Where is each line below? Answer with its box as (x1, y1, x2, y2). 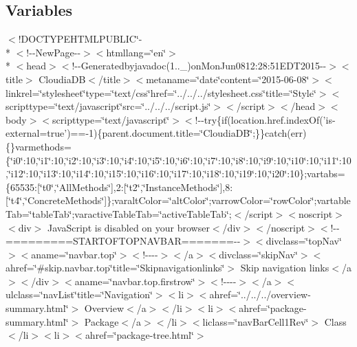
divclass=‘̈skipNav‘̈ (219, 247, 298, 261)
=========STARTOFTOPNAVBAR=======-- (6, 234, 241, 248)
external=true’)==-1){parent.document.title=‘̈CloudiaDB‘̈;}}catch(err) (6, 126, 307, 140)
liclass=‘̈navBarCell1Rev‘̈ (202, 314, 309, 328)
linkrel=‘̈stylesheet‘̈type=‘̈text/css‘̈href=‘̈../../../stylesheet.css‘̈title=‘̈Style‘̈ (6, 85, 316, 100)
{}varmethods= (6, 139, 72, 153)
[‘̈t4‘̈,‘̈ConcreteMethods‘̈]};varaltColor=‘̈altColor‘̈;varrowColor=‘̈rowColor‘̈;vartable (6, 193, 351, 208)
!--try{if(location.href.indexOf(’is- (195, 112, 336, 126)
